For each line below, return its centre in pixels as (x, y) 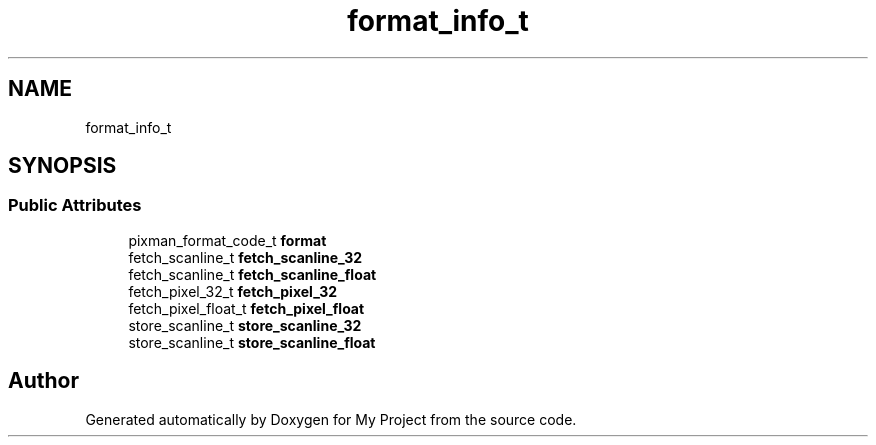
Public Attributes (75, 205)
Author (43, 381)
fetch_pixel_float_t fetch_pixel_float (246, 308)
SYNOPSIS (62, 166)
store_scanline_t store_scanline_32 (245, 325)
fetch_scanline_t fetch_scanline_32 (245, 257)
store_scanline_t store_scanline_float (252, 342)
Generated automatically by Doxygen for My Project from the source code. (331, 419)
